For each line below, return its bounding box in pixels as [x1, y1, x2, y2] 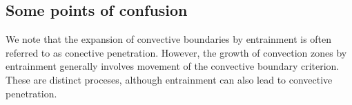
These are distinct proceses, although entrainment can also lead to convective [6, 72, 333, 86]
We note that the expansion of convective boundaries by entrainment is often [6, 32, 332, 46]
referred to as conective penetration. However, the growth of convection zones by [6, 45, 347, 59]
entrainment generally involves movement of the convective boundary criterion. [6, 59, 340, 73]
